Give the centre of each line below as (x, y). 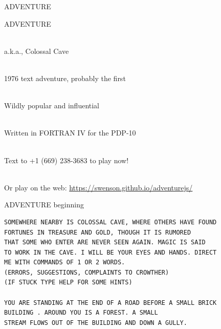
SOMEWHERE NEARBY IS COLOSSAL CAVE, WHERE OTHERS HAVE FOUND (110, 222)
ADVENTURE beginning (44, 205)
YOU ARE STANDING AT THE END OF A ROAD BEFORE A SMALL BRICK (110, 303)
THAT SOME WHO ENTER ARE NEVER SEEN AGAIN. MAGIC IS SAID (105, 243)
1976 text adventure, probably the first (65, 78)
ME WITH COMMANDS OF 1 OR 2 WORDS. (65, 263)
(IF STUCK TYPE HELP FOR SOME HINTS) (68, 283)
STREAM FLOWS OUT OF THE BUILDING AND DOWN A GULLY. (96, 323)
